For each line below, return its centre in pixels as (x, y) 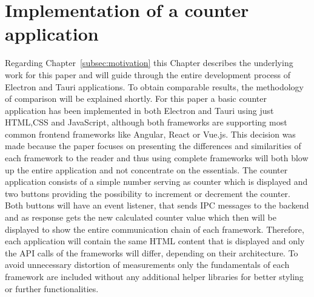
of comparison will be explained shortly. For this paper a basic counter (136, 98)
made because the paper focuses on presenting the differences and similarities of (153, 146)
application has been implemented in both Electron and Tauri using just (139, 110)
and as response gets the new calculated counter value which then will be (141, 217)
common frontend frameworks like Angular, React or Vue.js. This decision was (150, 134)
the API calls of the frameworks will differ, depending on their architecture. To (152, 252)
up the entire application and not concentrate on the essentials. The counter (146, 169)
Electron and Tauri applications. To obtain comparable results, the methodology (154, 86)
